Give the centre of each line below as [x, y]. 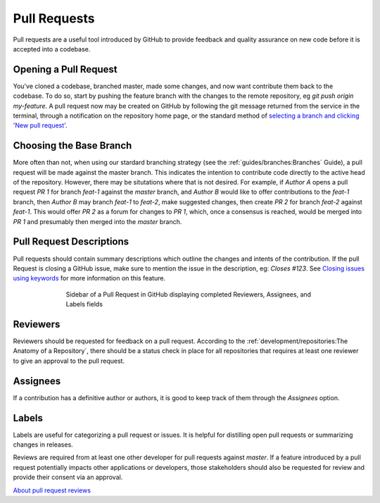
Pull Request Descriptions [71, 242]
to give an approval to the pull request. [69, 361]
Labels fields [84, 304]
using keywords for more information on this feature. [89, 278]
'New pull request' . [40, 125]
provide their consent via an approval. [68, 477]
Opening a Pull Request [65, 69]
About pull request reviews [52, 490]
